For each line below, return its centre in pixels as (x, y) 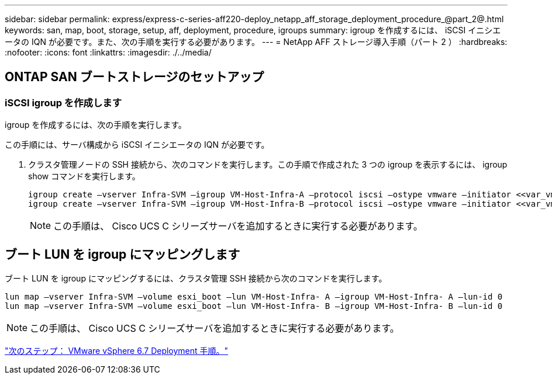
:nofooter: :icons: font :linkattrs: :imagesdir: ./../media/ (108, 52)
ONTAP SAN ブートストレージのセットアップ (134, 77)
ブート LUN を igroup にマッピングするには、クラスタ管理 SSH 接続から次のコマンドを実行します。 (196, 279)
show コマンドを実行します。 (84, 176)
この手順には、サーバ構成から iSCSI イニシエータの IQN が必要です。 (137, 145)
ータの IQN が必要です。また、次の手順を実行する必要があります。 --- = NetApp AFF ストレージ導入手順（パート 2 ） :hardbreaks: (256, 42)
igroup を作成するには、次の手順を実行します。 (96, 125)
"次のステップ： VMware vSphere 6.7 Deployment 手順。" (117, 351)
